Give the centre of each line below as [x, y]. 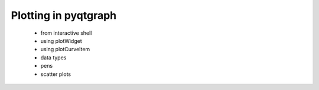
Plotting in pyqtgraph [64, 15]
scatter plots [56, 74]
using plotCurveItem [65, 49]
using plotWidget [61, 41]
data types [53, 57]
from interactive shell [66, 33]
